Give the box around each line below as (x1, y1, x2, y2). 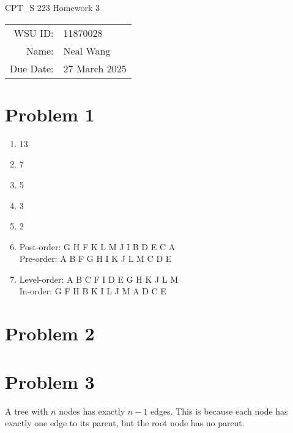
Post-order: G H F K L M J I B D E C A (19, 240, 176, 253)
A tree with (5, 404, 48, 417)
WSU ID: (13, 25, 54, 40)
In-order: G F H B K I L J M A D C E (19, 285, 166, 297)
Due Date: (10, 61, 54, 75)
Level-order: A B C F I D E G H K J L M (19, 272, 179, 285)
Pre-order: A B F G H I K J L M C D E (19, 252, 172, 265)
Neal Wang (63, 43, 111, 58)
